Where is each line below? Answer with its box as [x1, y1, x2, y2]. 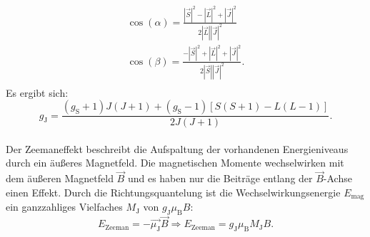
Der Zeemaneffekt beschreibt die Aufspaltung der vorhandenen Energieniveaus [6, 141, 349, 156]
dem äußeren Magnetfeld [6, 171, 114, 186]
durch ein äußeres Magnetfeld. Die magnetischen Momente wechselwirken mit [6, 155, 344, 170]
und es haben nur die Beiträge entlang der [127, 171, 313, 186]
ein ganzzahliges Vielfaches [6, 199, 123, 214]
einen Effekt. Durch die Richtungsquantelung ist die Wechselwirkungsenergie [6, 184, 341, 199]
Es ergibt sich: [6, 85, 69, 100]
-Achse [323, 171, 352, 186]
